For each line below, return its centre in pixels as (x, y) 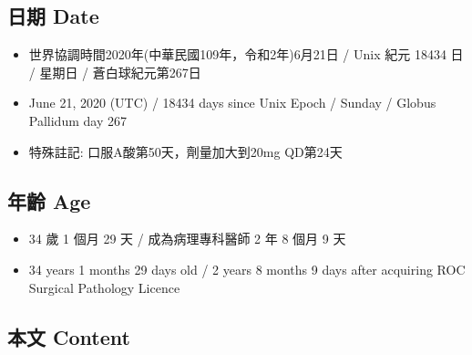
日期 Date (53, 16)
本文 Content (69, 336)
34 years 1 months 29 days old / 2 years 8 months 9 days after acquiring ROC (247, 269)
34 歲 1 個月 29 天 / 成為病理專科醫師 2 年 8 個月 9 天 (187, 239)
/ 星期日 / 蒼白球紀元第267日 (115, 72)
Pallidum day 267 (77, 120)
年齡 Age (49, 200)
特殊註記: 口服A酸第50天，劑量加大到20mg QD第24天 (185, 151)
